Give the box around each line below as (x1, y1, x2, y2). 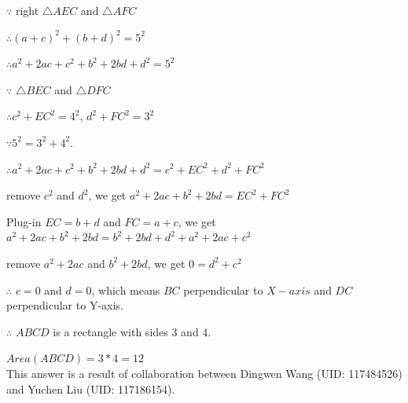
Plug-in (6, 213, 42, 229)
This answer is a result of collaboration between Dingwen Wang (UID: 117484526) (6, 365, 402, 381)
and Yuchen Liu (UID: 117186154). (6, 380, 175, 397)
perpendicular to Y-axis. (6, 297, 123, 313)
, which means (91, 281, 160, 298)
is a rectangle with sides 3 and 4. (53, 323, 211, 339)
